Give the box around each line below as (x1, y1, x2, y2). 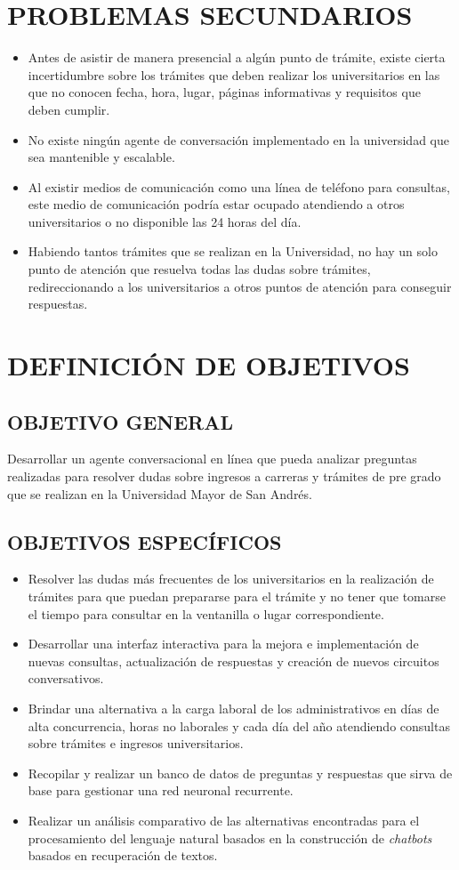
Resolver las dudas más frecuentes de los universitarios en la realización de (28, 569, 434, 588)
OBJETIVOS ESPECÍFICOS (7, 528, 282, 555)
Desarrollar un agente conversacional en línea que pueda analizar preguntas (7, 449, 417, 468)
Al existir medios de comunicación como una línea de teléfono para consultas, (28, 177, 450, 196)
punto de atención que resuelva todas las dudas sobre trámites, (28, 260, 371, 278)
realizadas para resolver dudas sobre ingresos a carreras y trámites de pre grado (7, 467, 441, 486)
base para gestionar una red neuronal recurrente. (28, 781, 294, 800)
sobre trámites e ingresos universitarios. (28, 734, 244, 753)
